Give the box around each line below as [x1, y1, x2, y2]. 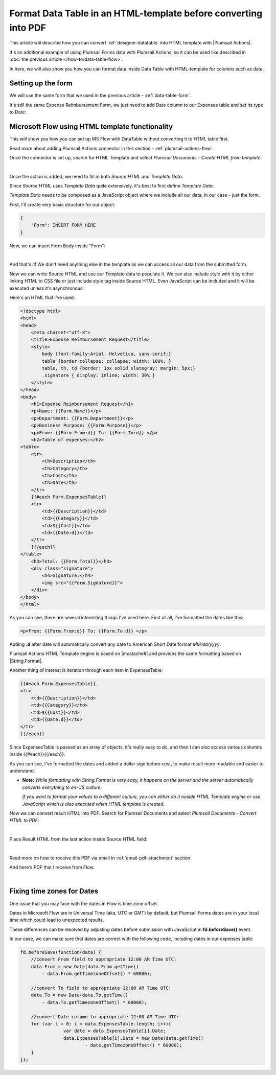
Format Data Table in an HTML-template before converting [9, 8, 263, 19]
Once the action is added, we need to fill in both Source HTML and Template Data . [9, 173, 183, 179]
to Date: [9, 109, 27, 115]
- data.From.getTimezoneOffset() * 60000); [41, 971, 153, 977]
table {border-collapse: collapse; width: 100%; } [41, 358, 171, 364]
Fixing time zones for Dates [9, 887, 99, 896]
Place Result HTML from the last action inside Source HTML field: [9, 836, 148, 843]
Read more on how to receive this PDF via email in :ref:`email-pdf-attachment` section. [9, 855, 192, 861]
